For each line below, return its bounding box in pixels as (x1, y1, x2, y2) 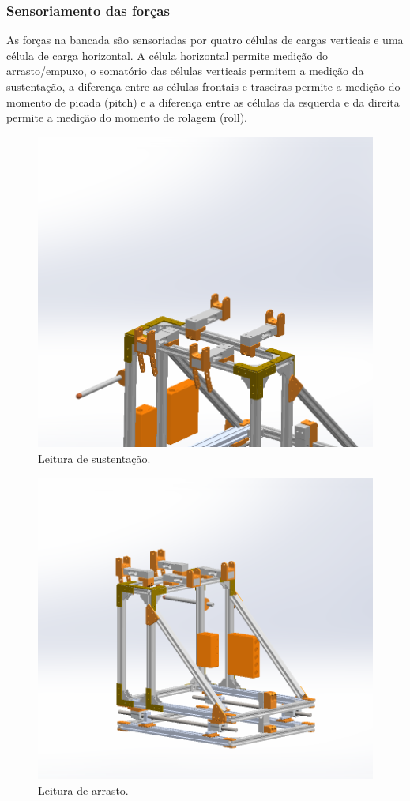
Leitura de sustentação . (38, 450, 151, 467)
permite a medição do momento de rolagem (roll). (6, 109, 247, 126)
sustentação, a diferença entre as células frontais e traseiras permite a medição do (6, 78, 401, 94)
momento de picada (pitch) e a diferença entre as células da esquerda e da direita (6, 93, 400, 110)
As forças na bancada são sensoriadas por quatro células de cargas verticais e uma (6, 32, 404, 48)
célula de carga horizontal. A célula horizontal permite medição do (6, 47, 328, 63)
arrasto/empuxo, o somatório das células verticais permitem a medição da (6, 62, 364, 79)
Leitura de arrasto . (38, 781, 129, 798)
